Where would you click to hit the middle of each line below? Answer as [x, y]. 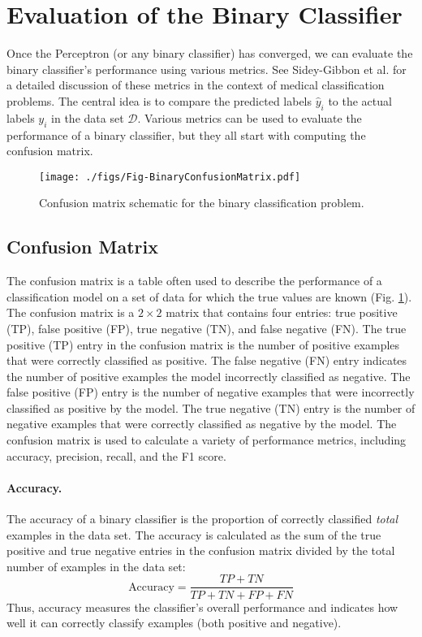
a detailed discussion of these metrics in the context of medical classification [196, 85]
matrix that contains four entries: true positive [282, 312]
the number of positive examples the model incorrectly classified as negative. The [209, 376]
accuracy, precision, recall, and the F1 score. [116, 455]
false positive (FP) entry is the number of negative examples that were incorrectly [211, 392]
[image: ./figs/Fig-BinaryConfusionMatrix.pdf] [170, 177]
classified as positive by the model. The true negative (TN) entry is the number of [211, 407]
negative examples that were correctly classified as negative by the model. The [202, 424]
